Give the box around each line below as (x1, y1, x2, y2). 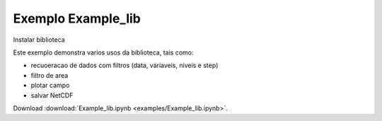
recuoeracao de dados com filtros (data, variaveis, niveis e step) (30, 61, 219, 70)
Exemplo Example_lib (13, 11, 141, 26)
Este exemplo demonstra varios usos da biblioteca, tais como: (13, 48, 194, 57)
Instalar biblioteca (13, 35, 65, 44)
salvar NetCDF (30, 91, 74, 99)
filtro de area (30, 71, 69, 79)
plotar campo (30, 81, 70, 90)
